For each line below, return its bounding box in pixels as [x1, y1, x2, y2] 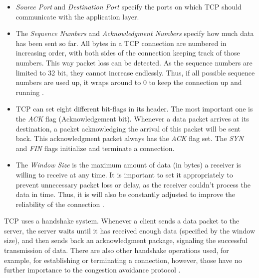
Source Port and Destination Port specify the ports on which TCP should [15, 1, 242, 11]
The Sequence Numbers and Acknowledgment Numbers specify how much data [15, 28, 254, 38]
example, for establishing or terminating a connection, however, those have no [4, 254, 242, 265]
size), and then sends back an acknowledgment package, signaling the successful [4, 235, 248, 245]
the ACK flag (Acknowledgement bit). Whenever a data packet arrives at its [15, 113, 249, 123]
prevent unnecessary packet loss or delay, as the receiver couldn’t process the [15, 179, 251, 189]
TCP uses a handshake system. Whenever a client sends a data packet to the [4, 215, 240, 226]
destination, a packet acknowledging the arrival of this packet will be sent [15, 123, 241, 133]
